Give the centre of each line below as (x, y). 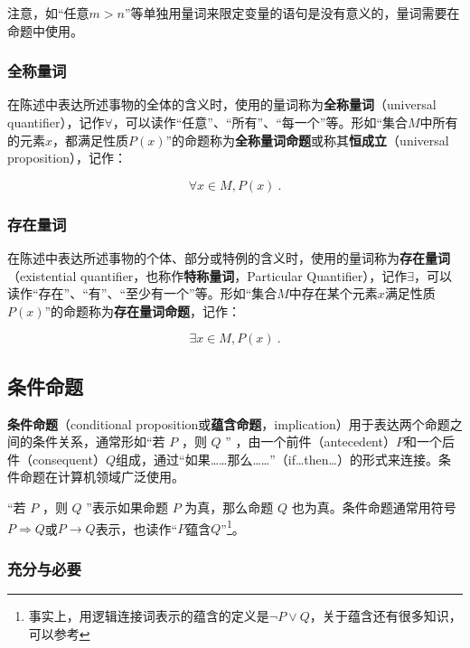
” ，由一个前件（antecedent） (310, 441)
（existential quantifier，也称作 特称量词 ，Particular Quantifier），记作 (207, 275)
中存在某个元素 (333, 293)
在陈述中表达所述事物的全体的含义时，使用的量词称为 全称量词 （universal (222, 104)
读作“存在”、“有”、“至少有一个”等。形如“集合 (142, 293)
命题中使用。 (45, 30)
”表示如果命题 (127, 507)
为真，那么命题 (229, 507)
